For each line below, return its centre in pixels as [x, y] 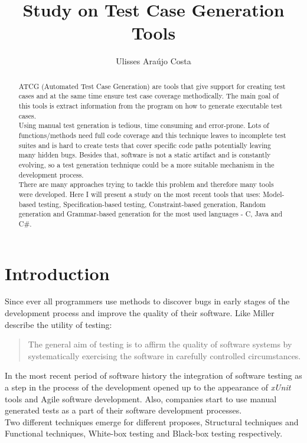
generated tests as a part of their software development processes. [123, 410]
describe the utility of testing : [58, 324]
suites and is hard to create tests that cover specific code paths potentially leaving [145, 145]
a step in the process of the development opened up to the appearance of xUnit [148, 387]
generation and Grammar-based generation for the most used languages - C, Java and [151, 214]
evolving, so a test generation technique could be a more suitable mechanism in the [146, 164]
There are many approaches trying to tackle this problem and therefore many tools [146, 184]
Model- [274, 194]
